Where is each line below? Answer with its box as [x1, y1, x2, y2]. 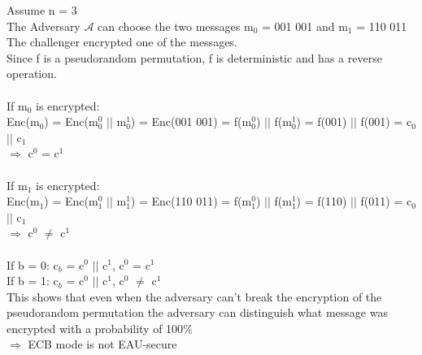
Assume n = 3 [7, 2, 77, 18]
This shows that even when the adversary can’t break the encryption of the [7, 288, 382, 305]
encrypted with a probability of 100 [7, 319, 184, 336]
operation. [7, 65, 57, 82]
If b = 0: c [7, 256, 59, 273]
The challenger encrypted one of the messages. [7, 33, 237, 50]
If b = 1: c [7, 272, 59, 289]
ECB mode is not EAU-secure [28, 336, 177, 353]
